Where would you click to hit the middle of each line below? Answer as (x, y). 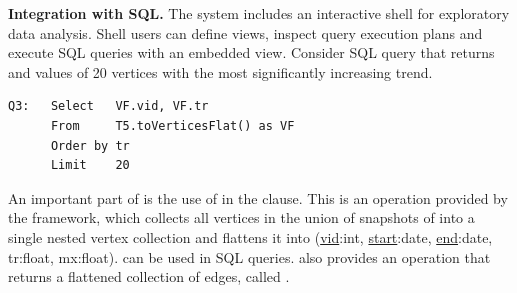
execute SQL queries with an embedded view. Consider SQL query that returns (251, 52)
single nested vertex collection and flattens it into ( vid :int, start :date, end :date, (250, 236)
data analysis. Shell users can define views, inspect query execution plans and (245, 32)
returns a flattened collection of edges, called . (149, 276)
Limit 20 (90, 165)
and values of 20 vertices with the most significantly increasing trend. (220, 71)
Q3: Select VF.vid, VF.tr (108, 106)
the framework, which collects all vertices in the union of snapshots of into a (241, 217)
